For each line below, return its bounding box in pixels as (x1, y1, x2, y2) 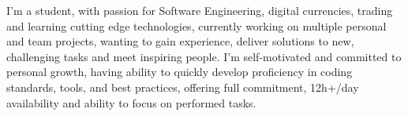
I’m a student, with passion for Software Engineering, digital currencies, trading (6, 2, 393, 18)
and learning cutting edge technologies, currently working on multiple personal (6, 17, 387, 34)
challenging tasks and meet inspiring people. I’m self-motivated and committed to (6, 48, 402, 64)
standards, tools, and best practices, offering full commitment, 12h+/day (6, 78, 359, 95)
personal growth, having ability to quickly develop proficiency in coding (6, 63, 353, 80)
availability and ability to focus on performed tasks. (6, 94, 256, 111)
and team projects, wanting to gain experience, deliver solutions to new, (6, 33, 354, 49)
